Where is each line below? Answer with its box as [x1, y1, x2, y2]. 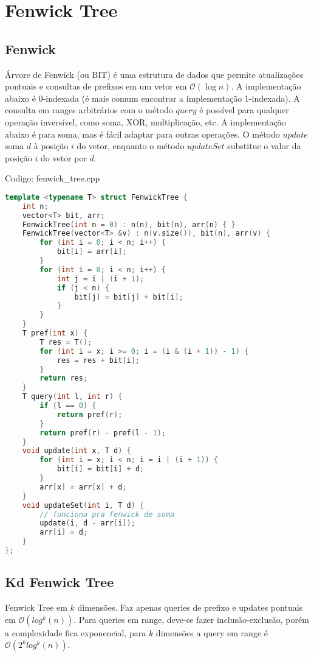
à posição [33, 139, 69, 152]
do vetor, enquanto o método [77, 139, 185, 152]
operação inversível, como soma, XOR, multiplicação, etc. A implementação [5, 115, 286, 128]
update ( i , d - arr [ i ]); [39, 519, 135, 528]
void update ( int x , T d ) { [22, 446, 131, 455]
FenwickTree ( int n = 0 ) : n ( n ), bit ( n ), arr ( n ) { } [22, 220, 236, 229]
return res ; [39, 374, 88, 383]
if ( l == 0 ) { [39, 401, 97, 410]
